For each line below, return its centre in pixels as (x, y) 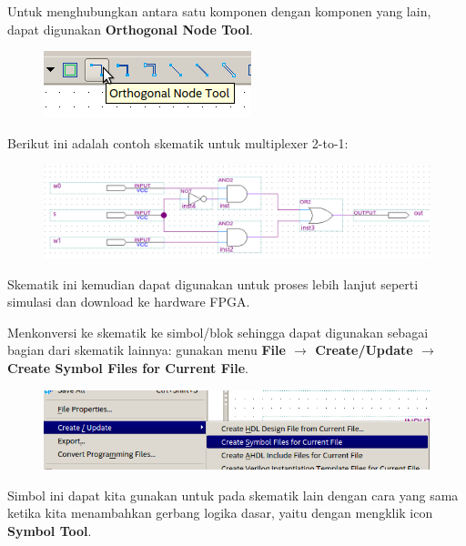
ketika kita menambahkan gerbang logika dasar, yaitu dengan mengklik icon (220, 513)
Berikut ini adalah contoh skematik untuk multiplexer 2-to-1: (178, 142)
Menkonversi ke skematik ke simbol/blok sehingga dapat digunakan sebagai (218, 332)
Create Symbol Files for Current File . (128, 368)
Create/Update (364, 350)
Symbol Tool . (50, 531)
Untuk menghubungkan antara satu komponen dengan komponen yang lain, (219, 11)
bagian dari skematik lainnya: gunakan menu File (147, 350)
